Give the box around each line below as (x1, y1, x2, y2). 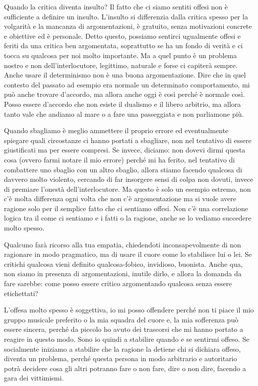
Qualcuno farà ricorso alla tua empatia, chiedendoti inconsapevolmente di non (4, 239, 241, 249)
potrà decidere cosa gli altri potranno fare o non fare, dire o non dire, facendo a (4, 363, 246, 373)
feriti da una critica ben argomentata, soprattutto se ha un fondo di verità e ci (4, 40, 243, 51)
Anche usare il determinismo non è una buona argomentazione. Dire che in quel (4, 70, 246, 80)
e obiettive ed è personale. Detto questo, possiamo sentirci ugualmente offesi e (4, 30, 241, 41)
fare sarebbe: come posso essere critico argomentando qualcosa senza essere (4, 278, 232, 289)
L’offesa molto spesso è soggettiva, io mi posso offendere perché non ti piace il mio (4, 305, 254, 315)
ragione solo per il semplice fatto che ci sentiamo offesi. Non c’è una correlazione (4, 203, 248, 213)
